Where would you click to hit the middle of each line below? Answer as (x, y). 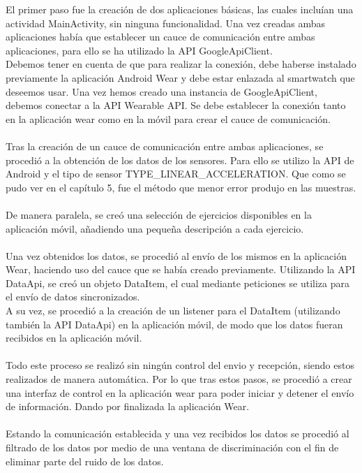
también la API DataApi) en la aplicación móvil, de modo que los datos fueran (174, 324)
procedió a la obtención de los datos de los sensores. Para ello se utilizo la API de (180, 160)
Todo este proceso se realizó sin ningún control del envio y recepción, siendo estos (180, 365)
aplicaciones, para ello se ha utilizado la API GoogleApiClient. (139, 50)
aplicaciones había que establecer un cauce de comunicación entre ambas (160, 37)
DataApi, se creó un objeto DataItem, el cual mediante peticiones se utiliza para (178, 283)
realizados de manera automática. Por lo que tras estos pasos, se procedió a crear (179, 379)
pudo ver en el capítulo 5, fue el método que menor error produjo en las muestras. (181, 187)
